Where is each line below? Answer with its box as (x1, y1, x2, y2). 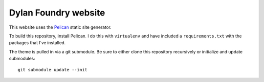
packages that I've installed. (9, 40, 66, 46)
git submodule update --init (18, 67, 88, 72)
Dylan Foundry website (9, 7, 105, 18)
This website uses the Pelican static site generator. (9, 24, 112, 30)
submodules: (9, 56, 35, 62)
